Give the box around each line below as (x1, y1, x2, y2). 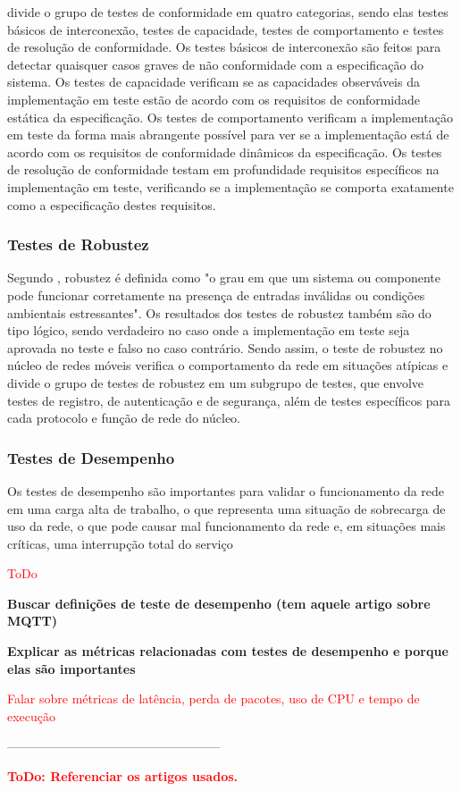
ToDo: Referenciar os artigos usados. (7, 767, 239, 786)
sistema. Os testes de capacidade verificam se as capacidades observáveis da (7, 72, 420, 91)
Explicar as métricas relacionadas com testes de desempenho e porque (7, 642, 448, 661)
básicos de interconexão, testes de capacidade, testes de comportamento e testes (7, 20, 444, 38)
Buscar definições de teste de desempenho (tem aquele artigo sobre (7, 593, 431, 612)
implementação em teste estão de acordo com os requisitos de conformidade (7, 89, 421, 108)
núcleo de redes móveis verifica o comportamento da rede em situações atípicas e (7, 356, 448, 374)
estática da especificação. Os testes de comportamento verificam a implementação (7, 107, 453, 126)
